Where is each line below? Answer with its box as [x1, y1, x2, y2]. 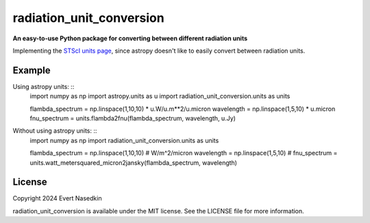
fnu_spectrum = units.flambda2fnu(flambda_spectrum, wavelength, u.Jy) [29, 114, 236, 122]
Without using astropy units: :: [12, 127, 97, 135]
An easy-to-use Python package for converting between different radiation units [12, 34, 248, 42]
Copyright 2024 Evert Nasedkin [12, 194, 102, 202]
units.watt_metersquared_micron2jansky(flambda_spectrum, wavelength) [29, 158, 238, 167]
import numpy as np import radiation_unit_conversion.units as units [29, 136, 219, 144]
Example [12, 64, 51, 76]
